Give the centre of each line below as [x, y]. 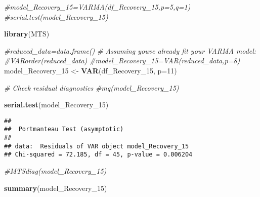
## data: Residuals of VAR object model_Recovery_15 [97, 146]
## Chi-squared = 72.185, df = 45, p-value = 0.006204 [98, 155]
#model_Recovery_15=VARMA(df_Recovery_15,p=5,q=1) [97, 7]
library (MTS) [27, 34]
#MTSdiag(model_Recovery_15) [55, 171]
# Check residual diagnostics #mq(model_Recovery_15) [92, 87]
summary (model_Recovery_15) [56, 188]
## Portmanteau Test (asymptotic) [64, 129]
